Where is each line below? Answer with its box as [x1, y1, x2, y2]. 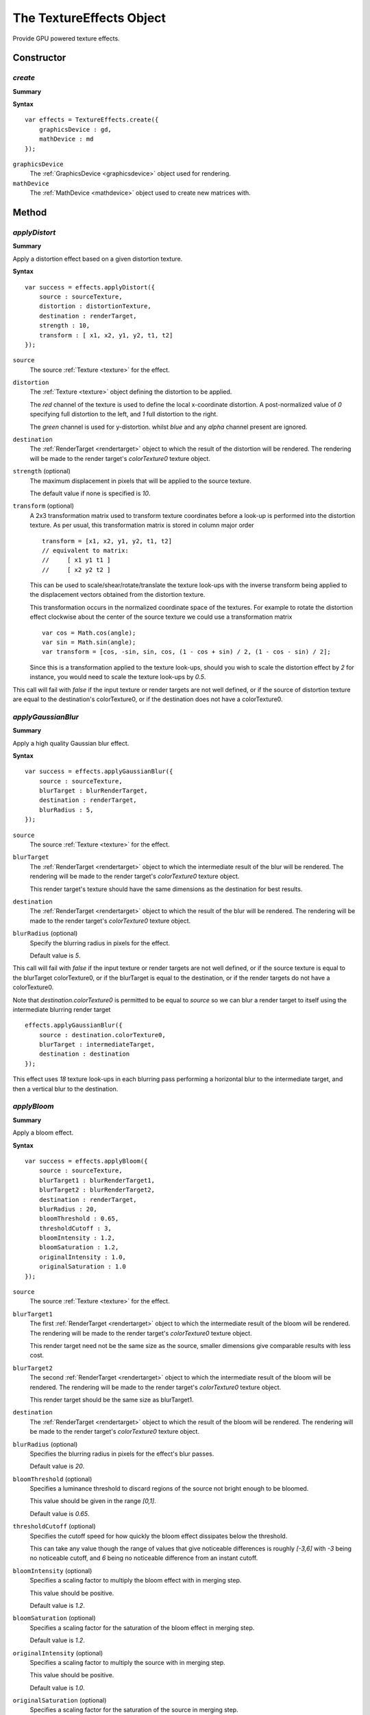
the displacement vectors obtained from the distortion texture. [29, 591, 206, 599]
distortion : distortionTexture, [38, 303, 152, 310]
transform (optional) [12, 501, 75, 510]
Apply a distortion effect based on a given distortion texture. [12, 255, 183, 263]
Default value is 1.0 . [29, 1683, 85, 1692]
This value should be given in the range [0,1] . [29, 1497, 157, 1505]
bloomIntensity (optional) [12, 1566, 92, 1574]
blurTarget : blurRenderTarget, [38, 787, 148, 795]
